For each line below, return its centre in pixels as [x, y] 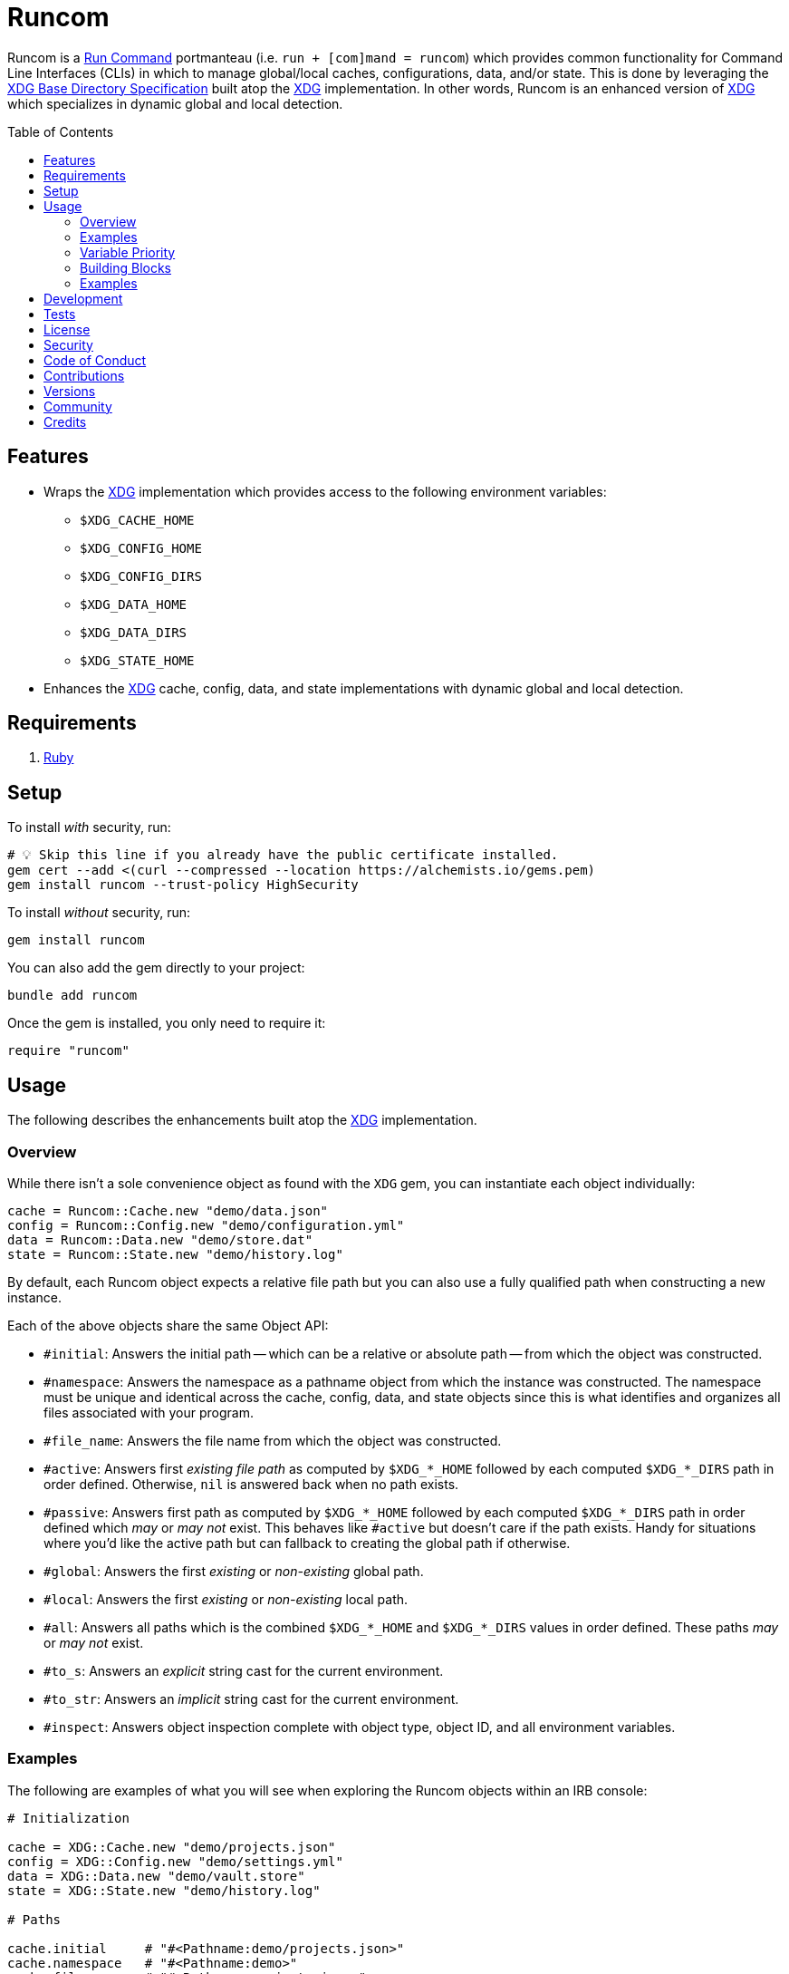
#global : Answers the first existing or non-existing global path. [234, 1571]
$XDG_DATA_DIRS [134, 632]
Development [83, 298]
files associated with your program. [149, 1412]
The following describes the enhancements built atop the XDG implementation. [242, 1120]
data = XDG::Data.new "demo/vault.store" [156, 1876]
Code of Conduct [95, 360]
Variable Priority [128, 252]
